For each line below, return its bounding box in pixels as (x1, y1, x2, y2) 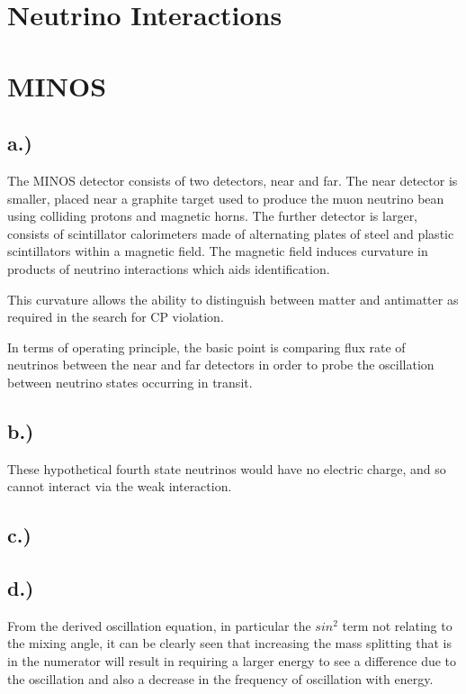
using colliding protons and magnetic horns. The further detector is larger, (7, 206, 418, 225)
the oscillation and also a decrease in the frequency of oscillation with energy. (7, 669, 434, 688)
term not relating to (342, 616, 453, 635)
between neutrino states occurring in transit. (7, 372, 253, 391)
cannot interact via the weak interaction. (7, 477, 232, 496)
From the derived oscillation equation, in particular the (7, 616, 311, 635)
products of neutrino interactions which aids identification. (7, 259, 330, 278)
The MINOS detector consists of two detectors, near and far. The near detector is (7, 170, 458, 189)
